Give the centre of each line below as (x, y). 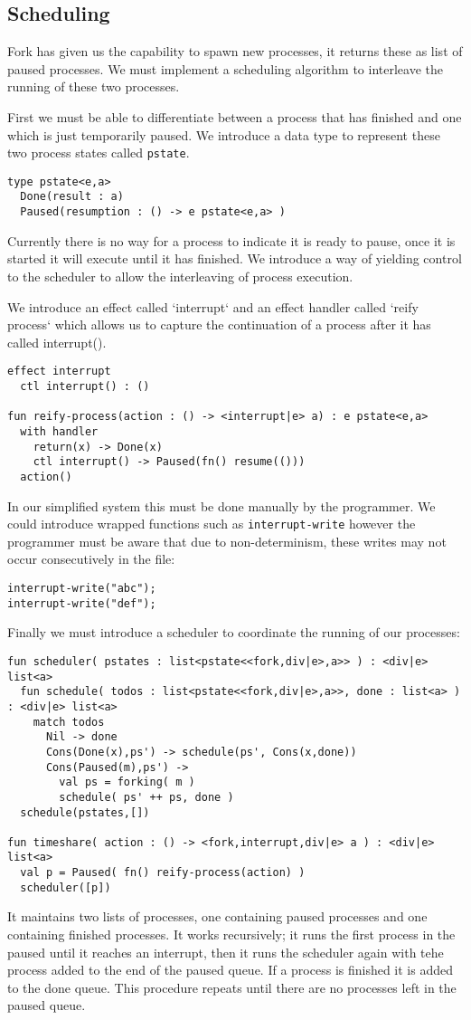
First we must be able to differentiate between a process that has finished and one (235, 116)
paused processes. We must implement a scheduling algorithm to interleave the (225, 68)
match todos (69, 722)
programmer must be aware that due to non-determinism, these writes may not (227, 541)
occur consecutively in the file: (91, 559)
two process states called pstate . (99, 153)
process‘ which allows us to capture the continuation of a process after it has (219, 324)
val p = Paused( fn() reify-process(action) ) (163, 873)
